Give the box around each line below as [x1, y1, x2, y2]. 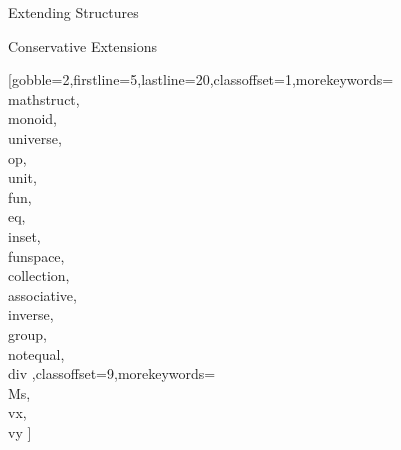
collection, [8, 265, 70, 286]
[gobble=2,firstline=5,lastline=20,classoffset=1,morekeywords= [8, 69, 394, 90]
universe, [8, 127, 62, 148]
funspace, [8, 245, 65, 266]
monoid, [8, 108, 58, 129]
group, [8, 323, 47, 344]
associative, [8, 284, 77, 305]
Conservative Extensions [8, 35, 158, 56]
